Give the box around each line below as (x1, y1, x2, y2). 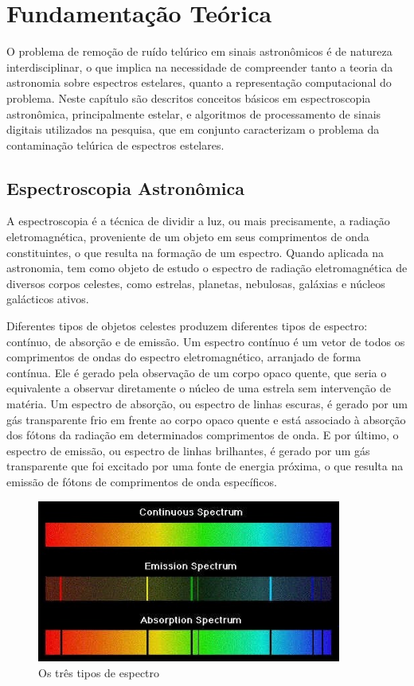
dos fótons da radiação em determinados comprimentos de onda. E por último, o (6, 427, 399, 443)
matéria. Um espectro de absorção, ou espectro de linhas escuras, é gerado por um (6, 396, 408, 412)
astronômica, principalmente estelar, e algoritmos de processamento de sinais (6, 105, 381, 122)
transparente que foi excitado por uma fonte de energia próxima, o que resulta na (6, 458, 404, 474)
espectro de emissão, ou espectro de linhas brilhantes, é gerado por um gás (6, 442, 370, 458)
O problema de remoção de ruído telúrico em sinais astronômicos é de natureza (6, 43, 393, 60)
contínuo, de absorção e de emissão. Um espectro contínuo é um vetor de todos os (6, 333, 405, 349)
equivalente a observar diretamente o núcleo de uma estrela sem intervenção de (6, 380, 391, 396)
